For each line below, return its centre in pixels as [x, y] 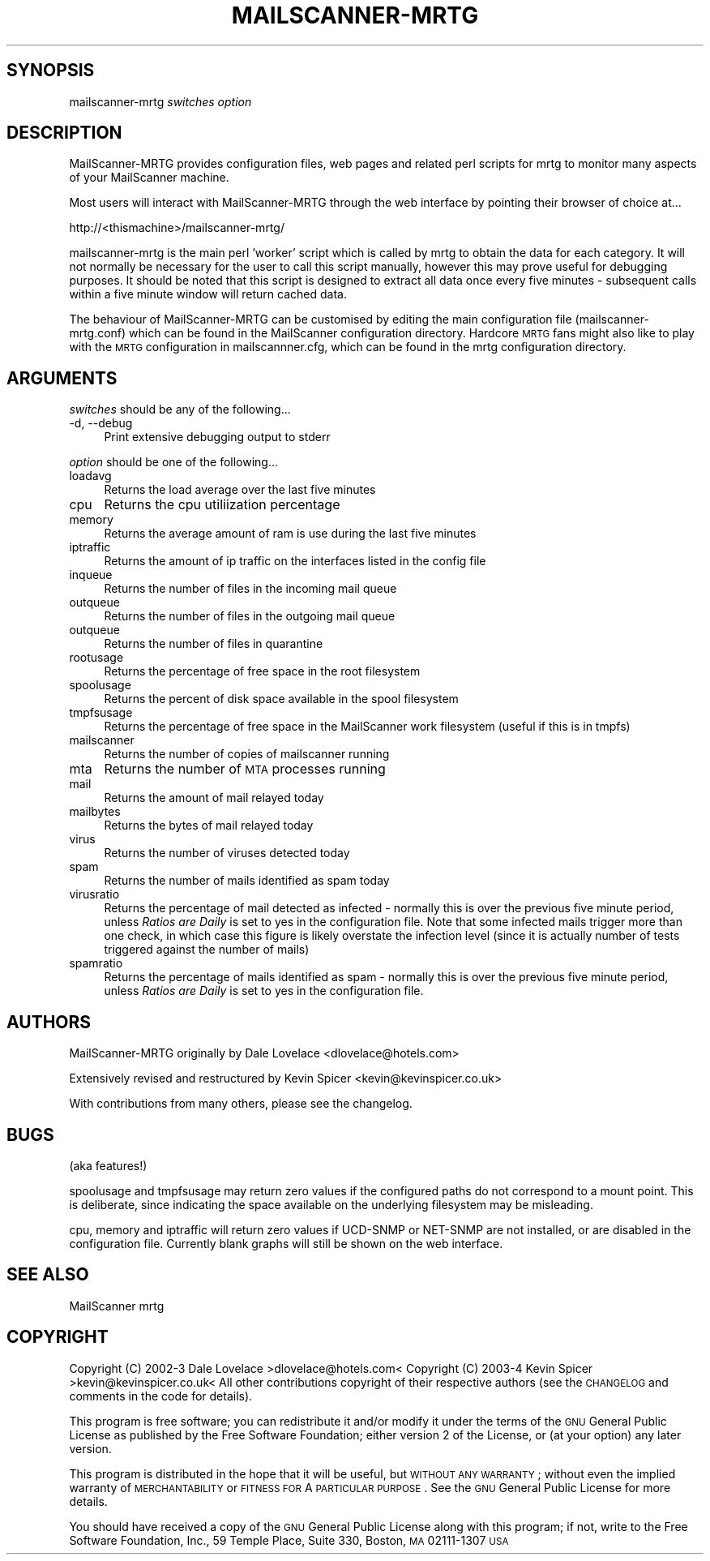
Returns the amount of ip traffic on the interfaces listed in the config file [295, 561]
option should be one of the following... [174, 462]
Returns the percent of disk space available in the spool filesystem [281, 699]
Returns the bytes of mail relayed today [209, 826]
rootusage [96, 658]
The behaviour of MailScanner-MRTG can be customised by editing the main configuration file [321, 319]
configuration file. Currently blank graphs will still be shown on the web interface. [286, 1243]
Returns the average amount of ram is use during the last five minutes [290, 534]
